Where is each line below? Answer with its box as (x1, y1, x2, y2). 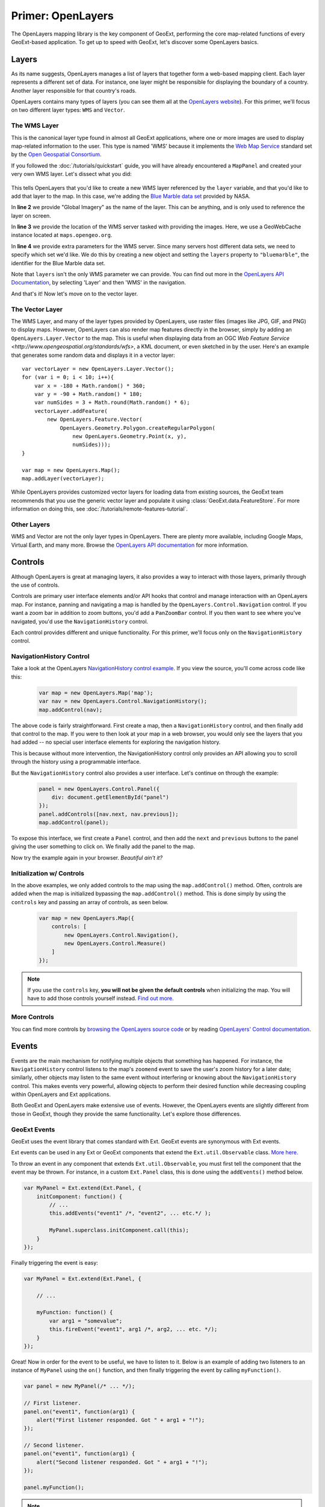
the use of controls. (11, 581, 60, 588)
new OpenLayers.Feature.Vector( (47, 416, 143, 423)
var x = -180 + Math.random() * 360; (34, 382, 146, 389)
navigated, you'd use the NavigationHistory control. (11, 618, 149, 625)
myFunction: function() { (36, 1309, 113, 1316)
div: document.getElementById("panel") (51, 793, 170, 801)
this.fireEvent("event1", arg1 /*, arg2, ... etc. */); (49, 1326, 218, 1333)
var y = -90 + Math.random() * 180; (34, 391, 143, 398)
